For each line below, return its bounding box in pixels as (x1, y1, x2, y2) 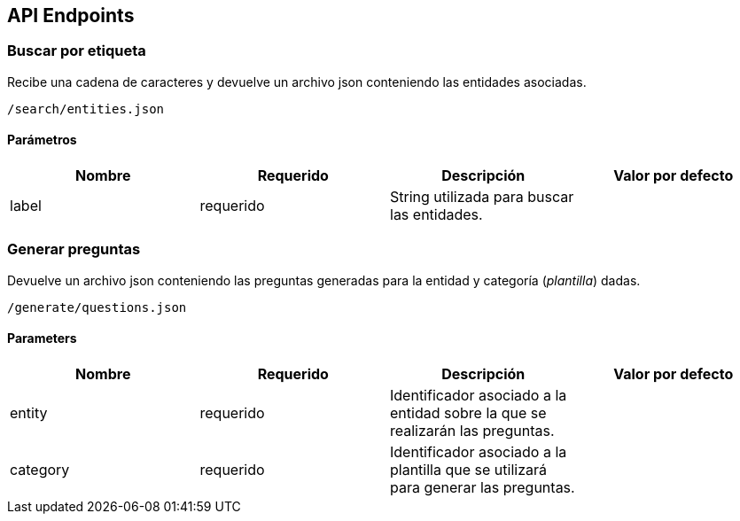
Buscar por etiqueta (7, 42, 146, 60)
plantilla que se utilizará (390, 460, 547, 478)
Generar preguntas (7, 240, 141, 259)
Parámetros (7, 132, 77, 148)
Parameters (7, 330, 77, 346)
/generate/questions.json (7, 299, 187, 315)
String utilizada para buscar (390, 188, 574, 206)
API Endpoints (7, 4, 135, 27)
